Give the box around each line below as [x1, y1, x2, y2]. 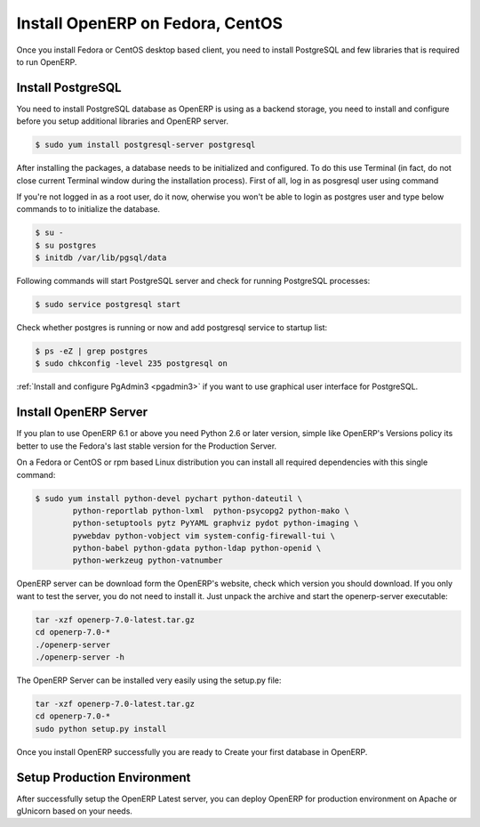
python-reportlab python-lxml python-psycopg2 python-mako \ [72, 506, 350, 515]
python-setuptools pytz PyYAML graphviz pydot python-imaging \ [72, 518, 359, 529]
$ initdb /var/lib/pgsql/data [35, 253, 167, 263]
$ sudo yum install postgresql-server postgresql [35, 140, 256, 150]
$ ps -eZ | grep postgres [35, 346, 148, 356]
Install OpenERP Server [16, 405, 148, 420]
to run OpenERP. [16, 56, 77, 67]
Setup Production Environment [16, 770, 191, 785]
